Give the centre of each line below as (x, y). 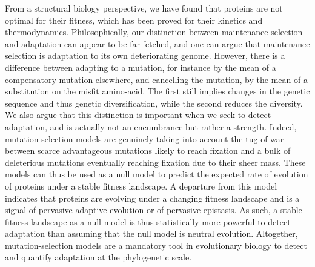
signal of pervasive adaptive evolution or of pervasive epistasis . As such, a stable (154, 210)
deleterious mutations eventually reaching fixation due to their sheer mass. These (155, 162)
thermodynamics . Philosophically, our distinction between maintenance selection (154, 32)
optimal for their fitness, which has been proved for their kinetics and (134, 20)
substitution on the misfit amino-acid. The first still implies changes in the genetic (157, 91)
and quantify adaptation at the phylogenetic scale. (98, 257)
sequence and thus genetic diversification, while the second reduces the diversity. (154, 103)
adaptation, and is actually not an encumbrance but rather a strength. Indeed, (151, 126)
